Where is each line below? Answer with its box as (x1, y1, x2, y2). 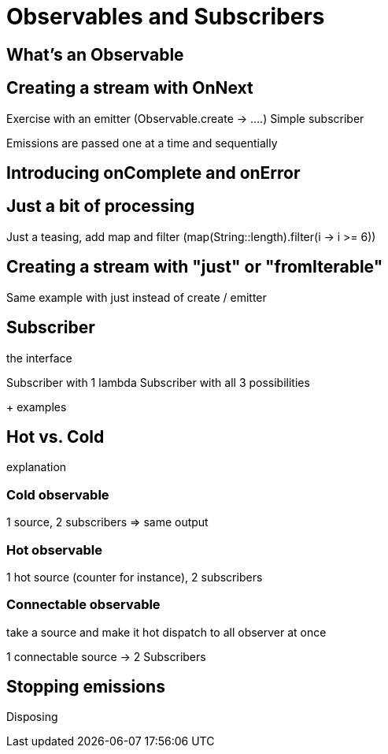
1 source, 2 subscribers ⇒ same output (6, 515, 209, 529)
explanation (6, 460, 67, 474)
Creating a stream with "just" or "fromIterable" (6, 257, 383, 277)
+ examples (6, 399, 67, 414)
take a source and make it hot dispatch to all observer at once (6, 625, 327, 639)
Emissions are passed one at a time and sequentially (6, 136, 278, 150)
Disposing (6, 710, 58, 724)
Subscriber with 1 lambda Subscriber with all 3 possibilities (6, 375, 310, 389)
